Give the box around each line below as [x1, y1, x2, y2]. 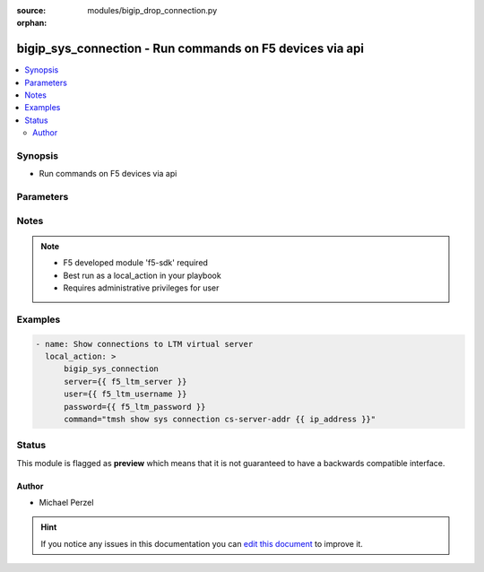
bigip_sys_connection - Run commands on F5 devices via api [16, 41, 365, 56]
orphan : [16, 18, 48, 29]
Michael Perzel [39, 498, 94, 508]
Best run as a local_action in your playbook [63, 270, 221, 281]
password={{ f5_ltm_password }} [64, 402, 206, 412]
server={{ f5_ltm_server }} [64, 377, 187, 386]
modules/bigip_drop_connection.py [87, 5, 218, 15]
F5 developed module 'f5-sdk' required [63, 257, 208, 268]
